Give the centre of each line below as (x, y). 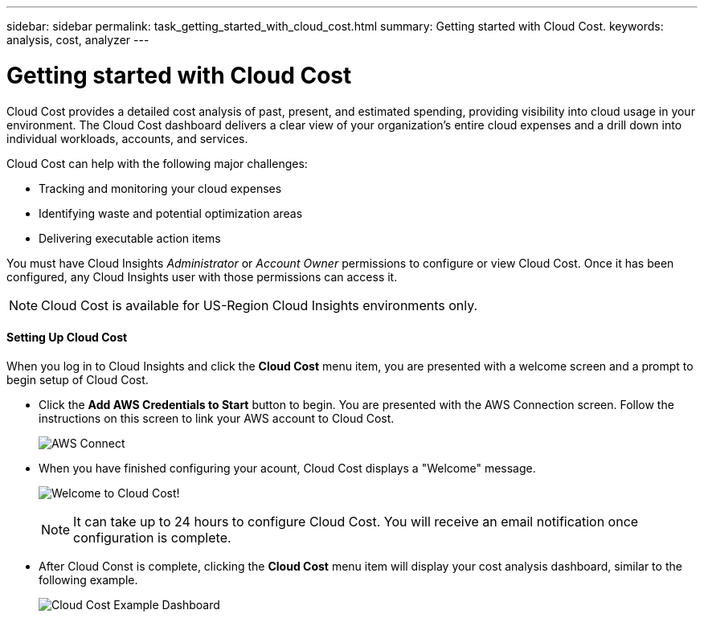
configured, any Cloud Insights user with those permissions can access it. (202, 276)
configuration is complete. (152, 537)
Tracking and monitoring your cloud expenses (160, 188)
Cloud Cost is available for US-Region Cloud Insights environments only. (260, 305)
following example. (88, 579)
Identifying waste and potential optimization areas (171, 213)
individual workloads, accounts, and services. (127, 138)
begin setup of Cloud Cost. (78, 379)
